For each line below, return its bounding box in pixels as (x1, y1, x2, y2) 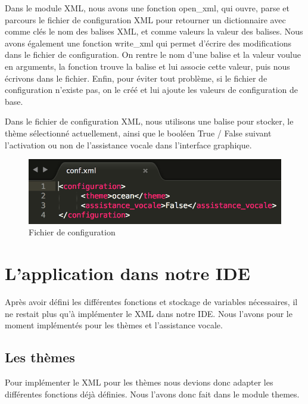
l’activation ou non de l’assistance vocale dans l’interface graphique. (5, 138, 252, 151)
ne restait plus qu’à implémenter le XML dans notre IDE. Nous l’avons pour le (5, 307, 293, 319)
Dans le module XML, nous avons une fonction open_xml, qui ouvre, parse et (5, 2, 290, 14)
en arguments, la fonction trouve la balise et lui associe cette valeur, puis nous (5, 60, 290, 72)
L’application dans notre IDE (5, 261, 250, 285)
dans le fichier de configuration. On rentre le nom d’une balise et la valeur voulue (5, 48, 301, 61)
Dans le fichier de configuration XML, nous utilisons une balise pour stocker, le (5, 115, 294, 128)
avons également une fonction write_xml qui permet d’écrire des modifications (5, 36, 292, 49)
